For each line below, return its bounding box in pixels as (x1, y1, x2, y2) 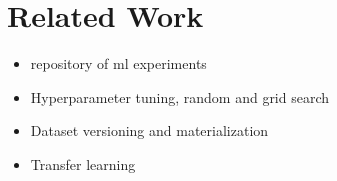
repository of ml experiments (30, 53, 207, 74)
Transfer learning (30, 153, 136, 174)
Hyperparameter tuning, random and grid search (30, 86, 330, 107)
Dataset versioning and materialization (30, 120, 269, 141)
